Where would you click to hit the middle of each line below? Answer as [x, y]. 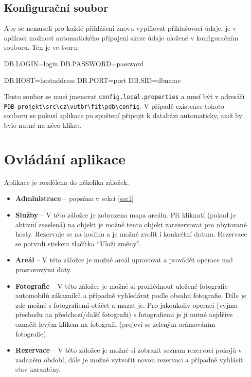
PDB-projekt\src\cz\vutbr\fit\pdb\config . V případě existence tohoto [114, 106]
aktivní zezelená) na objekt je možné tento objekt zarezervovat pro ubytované [131, 224]
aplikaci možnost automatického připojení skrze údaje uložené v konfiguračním [121, 37]
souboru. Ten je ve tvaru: [42, 47]
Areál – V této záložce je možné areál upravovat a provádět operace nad [124, 260]
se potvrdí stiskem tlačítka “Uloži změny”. [78, 243]
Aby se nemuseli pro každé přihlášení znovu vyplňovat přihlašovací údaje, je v [120, 28]
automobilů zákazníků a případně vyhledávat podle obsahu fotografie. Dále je [131, 295]
